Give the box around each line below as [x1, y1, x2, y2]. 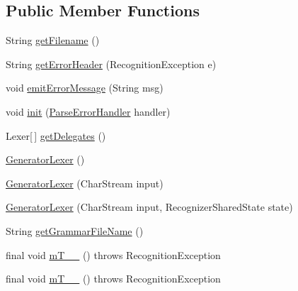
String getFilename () [6, 33, 100, 48]
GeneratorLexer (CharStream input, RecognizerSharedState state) [6, 199, 293, 214]
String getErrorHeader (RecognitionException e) [6, 56, 217, 71]
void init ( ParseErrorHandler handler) [6, 104, 171, 119]
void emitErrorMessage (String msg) [6, 80, 164, 95]
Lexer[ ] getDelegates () [6, 128, 106, 143]
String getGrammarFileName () [6, 223, 144, 238]
